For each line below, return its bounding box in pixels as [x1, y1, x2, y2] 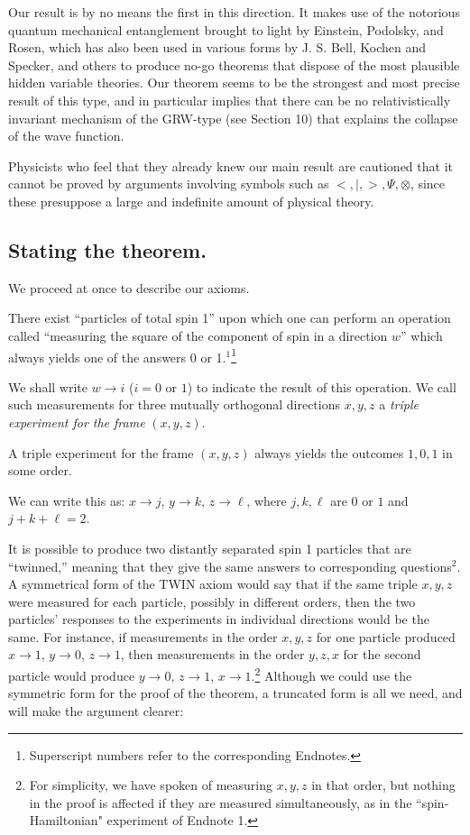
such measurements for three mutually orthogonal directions [8, 395, 341, 414]
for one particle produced [316, 627, 456, 646]
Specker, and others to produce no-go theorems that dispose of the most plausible [8, 55, 460, 74]
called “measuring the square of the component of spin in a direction [8, 326, 388, 344]
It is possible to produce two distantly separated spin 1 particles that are [8, 538, 411, 557]
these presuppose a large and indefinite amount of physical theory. [8, 191, 374, 210]
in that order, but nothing [311, 775, 456, 794]
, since [410, 174, 446, 193]
